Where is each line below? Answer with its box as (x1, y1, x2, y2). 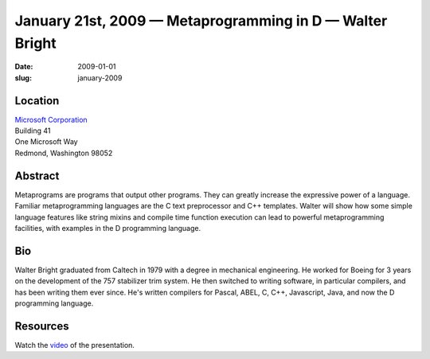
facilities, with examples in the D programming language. (14, 223, 201, 232)
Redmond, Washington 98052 (14, 148, 113, 158)
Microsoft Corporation (14, 115, 88, 124)
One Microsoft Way (14, 137, 79, 146)
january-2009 (77, 72, 123, 83)
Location (14, 94, 60, 107)
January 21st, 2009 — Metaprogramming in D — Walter (14, 12, 388, 29)
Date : (14, 62, 33, 72)
